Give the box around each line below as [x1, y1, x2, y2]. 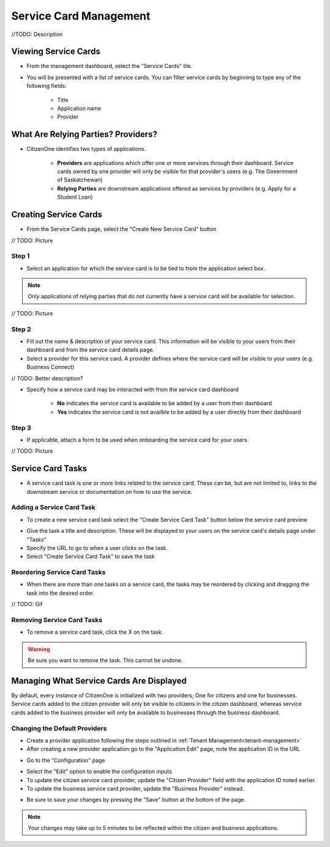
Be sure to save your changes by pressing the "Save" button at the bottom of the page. [26, 796, 246, 804]
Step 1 [11, 252, 30, 260]
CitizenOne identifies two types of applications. [26, 145, 146, 153]
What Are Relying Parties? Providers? [11, 129, 158, 140]
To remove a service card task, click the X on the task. [26, 628, 163, 636]
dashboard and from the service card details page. [26, 346, 155, 354]
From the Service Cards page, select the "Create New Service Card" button [26, 226, 217, 233]
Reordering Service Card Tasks [11, 568, 106, 577]
